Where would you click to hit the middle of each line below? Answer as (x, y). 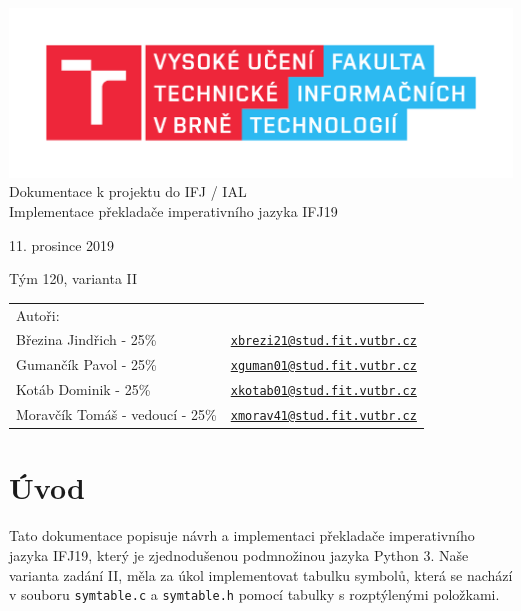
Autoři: (38, 314)
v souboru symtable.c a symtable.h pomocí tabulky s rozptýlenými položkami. (254, 594)
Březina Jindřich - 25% (86, 339)
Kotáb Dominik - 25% (83, 389)
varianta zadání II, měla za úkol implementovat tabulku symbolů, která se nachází (261, 574)
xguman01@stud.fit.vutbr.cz (323, 366)
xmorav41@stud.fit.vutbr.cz (323, 416)
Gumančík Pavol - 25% (86, 364)
